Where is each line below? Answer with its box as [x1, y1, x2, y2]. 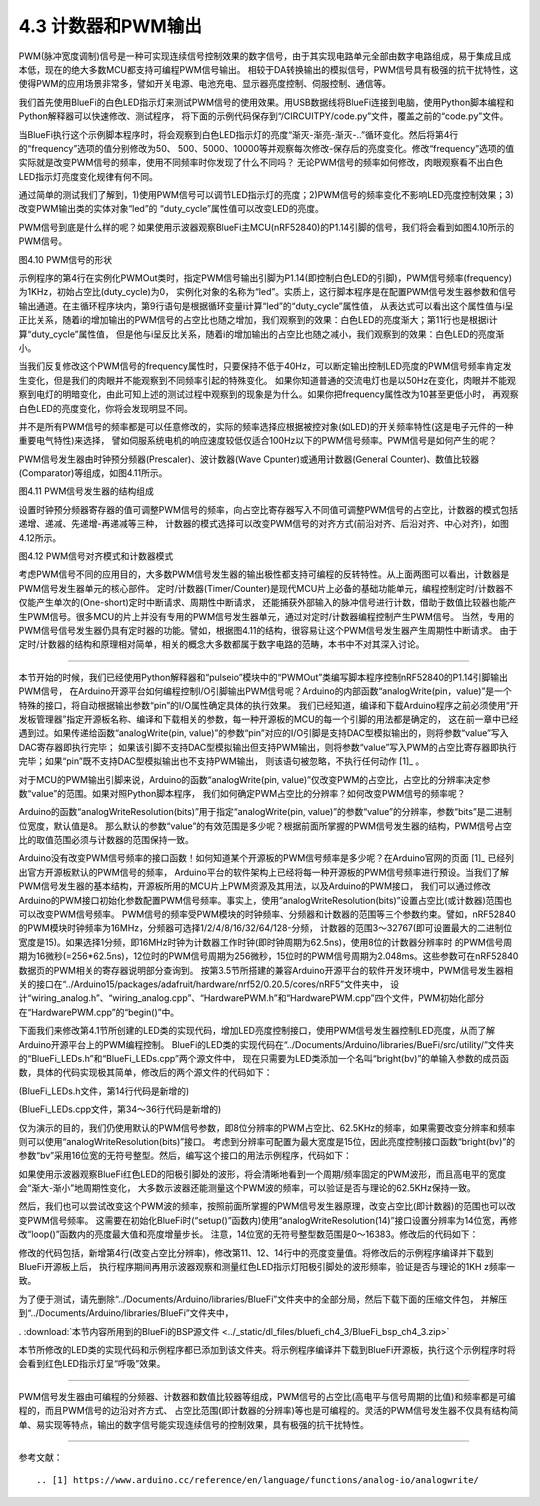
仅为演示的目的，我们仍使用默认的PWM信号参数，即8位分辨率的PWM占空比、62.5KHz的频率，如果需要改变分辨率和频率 [18, 1121, 516, 1134]
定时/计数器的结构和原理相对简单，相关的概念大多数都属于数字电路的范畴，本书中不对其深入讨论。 [18, 638, 425, 650]
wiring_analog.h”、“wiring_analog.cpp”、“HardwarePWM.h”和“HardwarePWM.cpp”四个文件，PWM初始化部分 [31, 992, 485, 1004]
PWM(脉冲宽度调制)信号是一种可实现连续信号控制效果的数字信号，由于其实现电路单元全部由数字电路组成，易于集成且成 [18, 50, 512, 62]
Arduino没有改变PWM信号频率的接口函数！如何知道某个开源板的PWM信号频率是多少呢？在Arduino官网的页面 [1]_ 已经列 [18, 852, 515, 864]
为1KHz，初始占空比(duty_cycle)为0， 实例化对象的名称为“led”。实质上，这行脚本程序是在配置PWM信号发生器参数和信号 [18, 286, 517, 298]
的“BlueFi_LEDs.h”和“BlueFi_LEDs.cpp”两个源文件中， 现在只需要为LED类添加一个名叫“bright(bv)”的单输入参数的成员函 [18, 1052, 510, 1064]
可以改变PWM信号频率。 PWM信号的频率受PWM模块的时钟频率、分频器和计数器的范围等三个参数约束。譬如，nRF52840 [18, 908, 517, 920]
